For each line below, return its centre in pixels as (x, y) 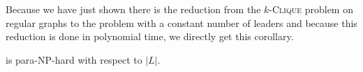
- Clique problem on (311, 9)
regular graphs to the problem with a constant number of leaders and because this (181, 22)
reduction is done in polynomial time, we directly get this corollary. (150, 36)
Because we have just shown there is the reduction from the (133, 9)
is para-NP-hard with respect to (74, 59)
